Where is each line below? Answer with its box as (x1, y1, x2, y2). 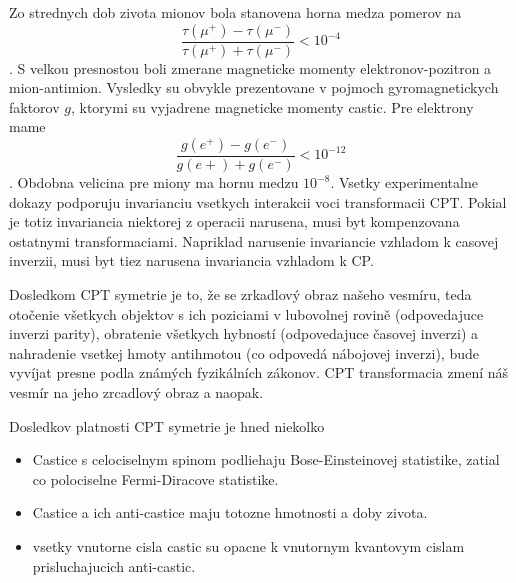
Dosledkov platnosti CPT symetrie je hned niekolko (9, 415, 325, 436)
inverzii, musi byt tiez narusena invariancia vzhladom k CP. (9, 250, 374, 271)
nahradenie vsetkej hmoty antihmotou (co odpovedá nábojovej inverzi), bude (9, 342, 479, 363)
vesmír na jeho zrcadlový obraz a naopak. (9, 381, 264, 402)
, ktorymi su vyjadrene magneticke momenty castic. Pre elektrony (70, 96, 474, 117)
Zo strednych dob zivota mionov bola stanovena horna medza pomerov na (9, 2, 462, 22)
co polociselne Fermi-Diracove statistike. (32, 468, 279, 489)
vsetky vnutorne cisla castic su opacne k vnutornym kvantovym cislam (32, 535, 465, 556)
